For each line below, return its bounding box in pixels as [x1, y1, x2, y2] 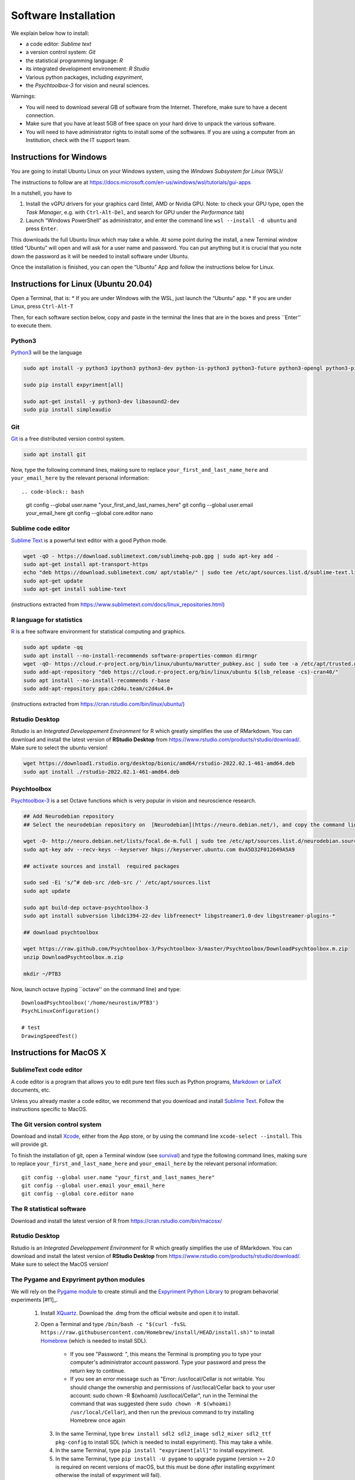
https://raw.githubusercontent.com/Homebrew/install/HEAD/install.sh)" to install [40, 1329, 275, 1336]
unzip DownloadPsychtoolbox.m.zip [23, 954, 124, 960]
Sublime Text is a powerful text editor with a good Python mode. [11, 536, 168, 544]
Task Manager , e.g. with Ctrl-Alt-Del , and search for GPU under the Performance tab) [25, 208, 245, 215]
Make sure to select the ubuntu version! [11, 744, 108, 751]
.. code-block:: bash [21, 488, 84, 495]
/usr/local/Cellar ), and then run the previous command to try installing [70, 1408, 254, 1415]
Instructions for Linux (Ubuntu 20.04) [11, 279, 153, 289]
